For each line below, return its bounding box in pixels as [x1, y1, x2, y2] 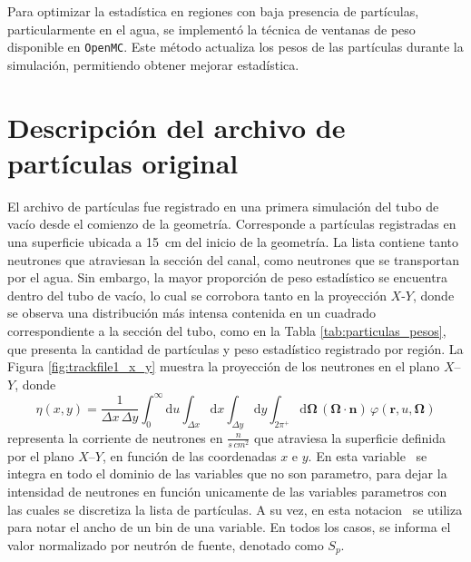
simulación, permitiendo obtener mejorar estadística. [7, 54, 299, 74]
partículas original [7, 143, 239, 181]
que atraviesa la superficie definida [254, 428, 446, 447]
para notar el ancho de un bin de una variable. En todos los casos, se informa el [7, 518, 451, 537]
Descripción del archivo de [7, 108, 346, 145]
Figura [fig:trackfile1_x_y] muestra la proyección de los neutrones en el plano [7, 357, 440, 376]
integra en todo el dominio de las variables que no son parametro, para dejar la [7, 464, 447, 483]
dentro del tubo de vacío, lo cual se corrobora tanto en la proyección [7, 285, 387, 304]
